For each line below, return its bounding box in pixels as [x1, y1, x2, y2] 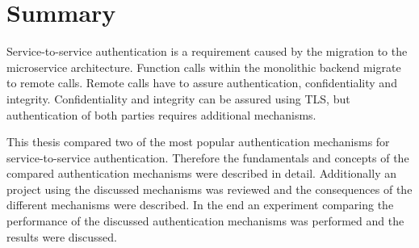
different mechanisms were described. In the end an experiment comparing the [6, 196, 394, 213]
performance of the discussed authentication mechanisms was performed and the [6, 212, 404, 229]
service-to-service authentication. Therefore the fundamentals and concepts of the [6, 149, 409, 166]
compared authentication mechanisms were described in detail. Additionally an [6, 165, 396, 182]
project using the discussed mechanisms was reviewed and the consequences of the [6, 180, 413, 197]
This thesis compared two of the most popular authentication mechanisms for [6, 133, 390, 150]
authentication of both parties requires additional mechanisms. [6, 106, 316, 123]
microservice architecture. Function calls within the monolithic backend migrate [6, 58, 401, 75]
